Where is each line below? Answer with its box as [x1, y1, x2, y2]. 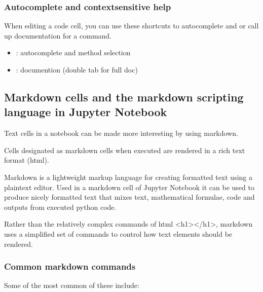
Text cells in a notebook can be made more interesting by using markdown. [4, 128, 238, 138]
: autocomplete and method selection [16, 47, 131, 58]
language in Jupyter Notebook [4, 104, 167, 120]
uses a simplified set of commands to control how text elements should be [4, 228, 233, 239]
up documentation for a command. [4, 30, 112, 41]
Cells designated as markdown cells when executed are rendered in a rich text [4, 144, 245, 155]
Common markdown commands [4, 260, 136, 273]
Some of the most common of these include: [4, 280, 139, 290]
